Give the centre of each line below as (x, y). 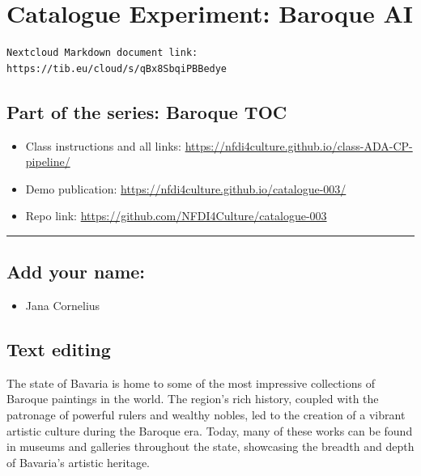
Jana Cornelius (63, 306)
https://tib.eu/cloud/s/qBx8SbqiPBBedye (117, 68)
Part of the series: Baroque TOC (147, 111)
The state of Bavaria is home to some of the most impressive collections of (191, 382)
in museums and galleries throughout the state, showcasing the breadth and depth (210, 446)
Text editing (59, 349)
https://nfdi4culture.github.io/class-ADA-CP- (299, 145)
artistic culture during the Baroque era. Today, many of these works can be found (210, 430)
